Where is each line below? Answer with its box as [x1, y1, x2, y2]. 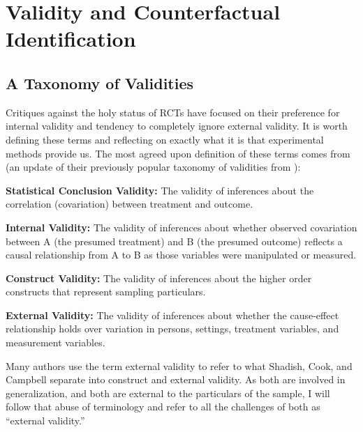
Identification [6, 24, 136, 53]
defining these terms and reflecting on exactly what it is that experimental [6, 132, 324, 146]
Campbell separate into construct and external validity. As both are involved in [6, 372, 346, 387]
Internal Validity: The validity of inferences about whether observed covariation [6, 219, 357, 234]
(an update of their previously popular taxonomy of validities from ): [6, 160, 301, 174]
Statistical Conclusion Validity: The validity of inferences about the [6, 183, 314, 197]
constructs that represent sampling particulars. [6, 284, 206, 299]
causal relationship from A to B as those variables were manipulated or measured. [6, 247, 357, 262]
